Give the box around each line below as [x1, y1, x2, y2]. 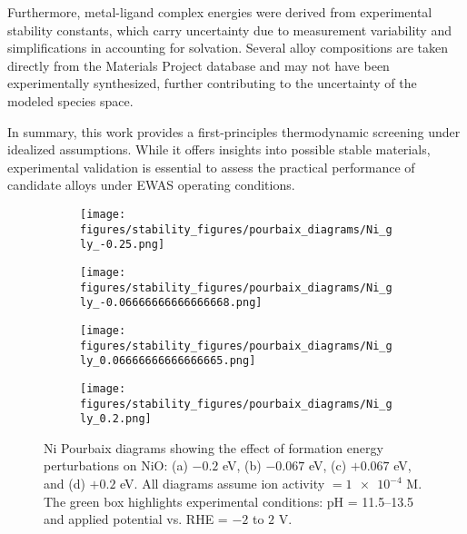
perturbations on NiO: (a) [44, 456, 188, 475]
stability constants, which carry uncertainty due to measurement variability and [7, 20, 452, 39]
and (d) [44, 474, 85, 492]
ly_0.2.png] [80, 412, 152, 426]
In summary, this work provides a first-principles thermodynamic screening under [7, 122, 461, 141]
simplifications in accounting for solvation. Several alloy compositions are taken [7, 38, 449, 57]
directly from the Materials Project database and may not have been [7, 55, 390, 74]
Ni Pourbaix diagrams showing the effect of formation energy [44, 438, 383, 457]
